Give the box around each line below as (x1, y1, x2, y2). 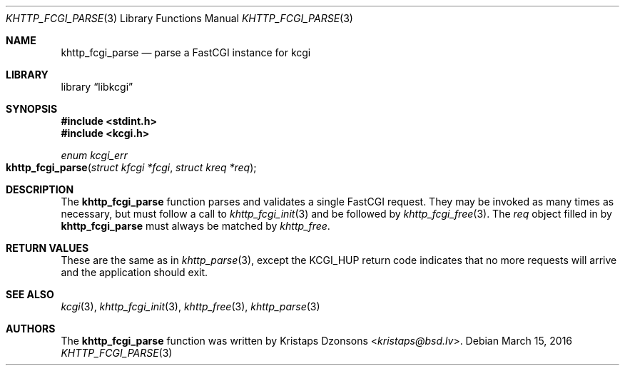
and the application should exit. (61, 266, 208, 278)
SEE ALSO (6, 288, 54, 300)
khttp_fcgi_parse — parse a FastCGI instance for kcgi (61, 46, 311, 59)
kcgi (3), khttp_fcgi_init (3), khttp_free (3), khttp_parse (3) (61, 300, 320, 312)
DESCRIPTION (6, 183, 74, 195)
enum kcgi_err (61, 149, 128, 161)
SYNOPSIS (6, 103, 58, 115)
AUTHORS (6, 322, 56, 335)
